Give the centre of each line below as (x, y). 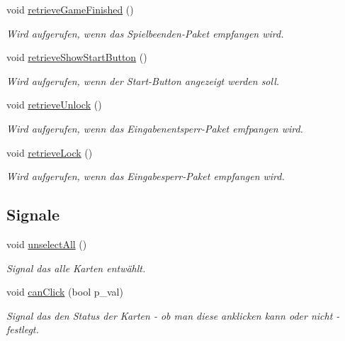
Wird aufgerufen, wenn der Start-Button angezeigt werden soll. (143, 80)
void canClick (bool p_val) (65, 292)
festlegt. (23, 329)
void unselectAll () (47, 244)
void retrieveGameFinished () (70, 9)
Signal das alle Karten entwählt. (76, 268)
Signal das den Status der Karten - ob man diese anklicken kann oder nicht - (173, 315)
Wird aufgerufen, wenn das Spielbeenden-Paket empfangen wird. (145, 33)
